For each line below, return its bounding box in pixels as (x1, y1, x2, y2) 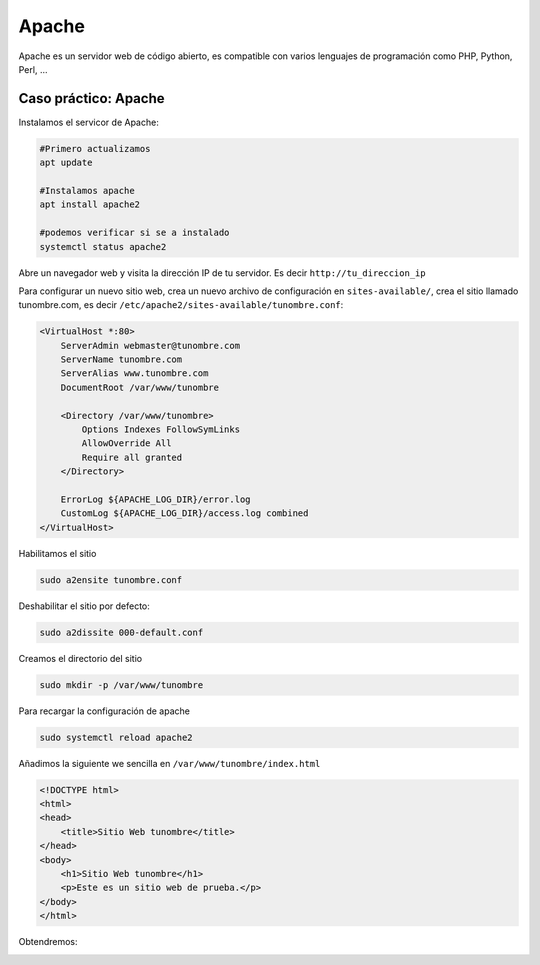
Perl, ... (18, 63, 48, 75)
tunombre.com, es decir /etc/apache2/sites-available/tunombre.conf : (18, 299, 344, 311)
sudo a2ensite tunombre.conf (39, 574, 183, 585)
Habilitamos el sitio (18, 547, 97, 559)
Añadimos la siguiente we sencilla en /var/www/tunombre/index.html (18, 757, 321, 769)
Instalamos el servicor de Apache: (18, 116, 159, 128)
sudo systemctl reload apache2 (39, 731, 194, 743)
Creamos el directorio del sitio (18, 652, 143, 664)
